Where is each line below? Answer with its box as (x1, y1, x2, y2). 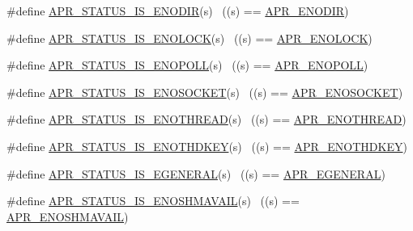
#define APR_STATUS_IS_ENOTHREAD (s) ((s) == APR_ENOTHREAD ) (6, 111, 407, 128)
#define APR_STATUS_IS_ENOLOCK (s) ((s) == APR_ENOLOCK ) (6, 29, 373, 46)
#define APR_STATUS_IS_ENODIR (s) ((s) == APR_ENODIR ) (6, 2, 349, 19)
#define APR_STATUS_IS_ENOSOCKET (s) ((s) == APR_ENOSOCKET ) (6, 83, 403, 100)
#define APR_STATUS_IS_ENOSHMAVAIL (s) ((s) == (6, 192, 300, 209)
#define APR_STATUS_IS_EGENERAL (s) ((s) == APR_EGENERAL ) (6, 165, 385, 182)
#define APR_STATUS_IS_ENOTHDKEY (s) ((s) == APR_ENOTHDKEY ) (6, 137, 407, 154)
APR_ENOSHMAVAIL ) (6, 208, 129, 225)
